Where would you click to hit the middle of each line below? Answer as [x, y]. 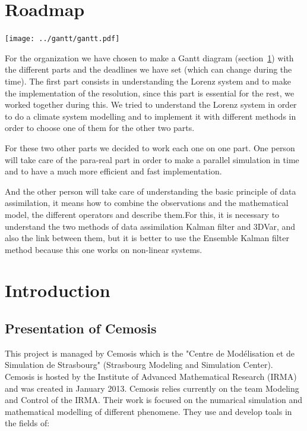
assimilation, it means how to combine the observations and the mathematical [147, 203]
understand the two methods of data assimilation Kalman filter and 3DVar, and [150, 226]
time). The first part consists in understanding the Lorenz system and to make [148, 81]
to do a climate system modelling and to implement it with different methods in [151, 116]
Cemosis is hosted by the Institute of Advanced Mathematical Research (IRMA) [151, 377]
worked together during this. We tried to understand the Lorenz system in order [151, 104]
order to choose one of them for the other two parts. [100, 128]
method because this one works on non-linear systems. [104, 249]
